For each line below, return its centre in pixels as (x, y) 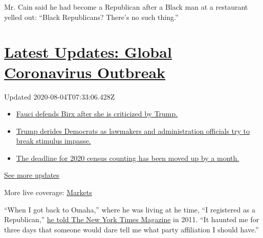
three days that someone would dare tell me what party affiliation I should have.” (131, 229)
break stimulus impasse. (53, 141)
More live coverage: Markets (48, 192)
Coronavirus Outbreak (85, 72)
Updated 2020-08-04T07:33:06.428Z (60, 96)
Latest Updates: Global (88, 52)
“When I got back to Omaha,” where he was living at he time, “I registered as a (130, 209)
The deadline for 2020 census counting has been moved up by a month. (128, 158)
